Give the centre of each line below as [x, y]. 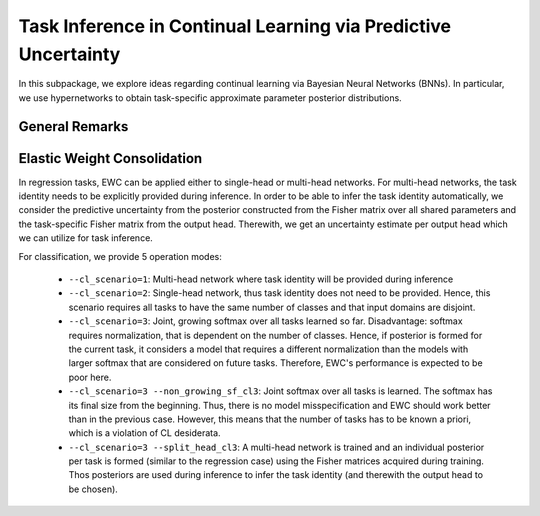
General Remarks [73, 126]
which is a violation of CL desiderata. [144, 433]
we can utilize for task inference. [86, 238]
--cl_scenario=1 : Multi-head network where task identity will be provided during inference [261, 279]
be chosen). [93, 489]
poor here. [90, 377]
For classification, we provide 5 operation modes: [120, 256]
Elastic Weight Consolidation [110, 158]
